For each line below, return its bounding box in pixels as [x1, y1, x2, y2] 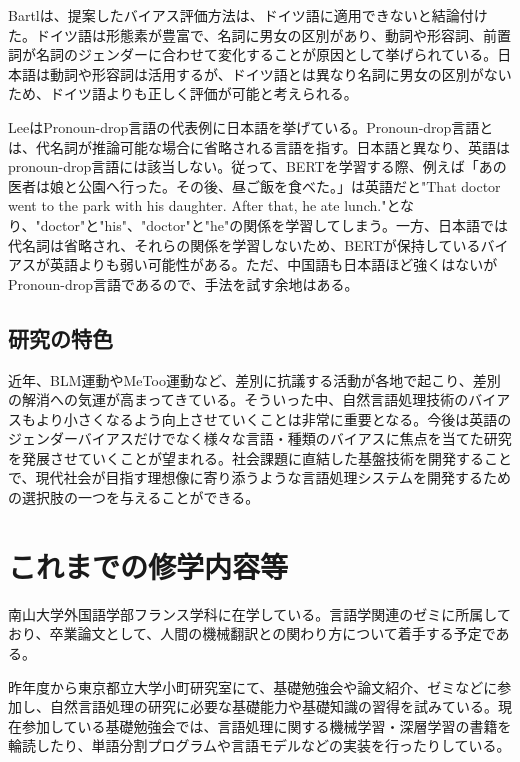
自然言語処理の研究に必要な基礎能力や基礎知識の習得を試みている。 [49, 696, 498, 717]
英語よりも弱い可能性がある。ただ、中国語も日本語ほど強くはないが [49, 254, 498, 275]
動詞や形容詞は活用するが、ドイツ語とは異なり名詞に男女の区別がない [49, 63, 512, 84]
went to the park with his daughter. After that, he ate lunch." [8, 195, 387, 216]
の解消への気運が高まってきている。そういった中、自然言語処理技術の [8, 389, 469, 410]
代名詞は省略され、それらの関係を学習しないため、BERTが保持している [8, 234, 481, 255]
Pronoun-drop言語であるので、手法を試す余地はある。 [8, 273, 359, 294]
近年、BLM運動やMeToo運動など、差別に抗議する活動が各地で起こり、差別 [8, 369, 501, 390]
